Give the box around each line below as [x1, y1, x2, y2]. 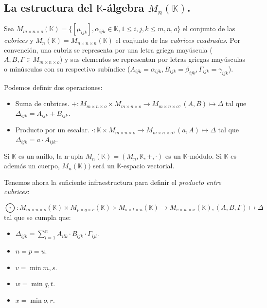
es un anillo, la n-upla [18, 151, 84, 161]
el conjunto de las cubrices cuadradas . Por [115, 35, 240, 45]
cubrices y [4, 35, 34, 45]
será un [93, 161, 115, 171]
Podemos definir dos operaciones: [4, 82, 103, 92]
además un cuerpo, [4, 161, 60, 171]
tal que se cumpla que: [4, 212, 71, 222]
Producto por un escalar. [15, 125, 89, 135]
